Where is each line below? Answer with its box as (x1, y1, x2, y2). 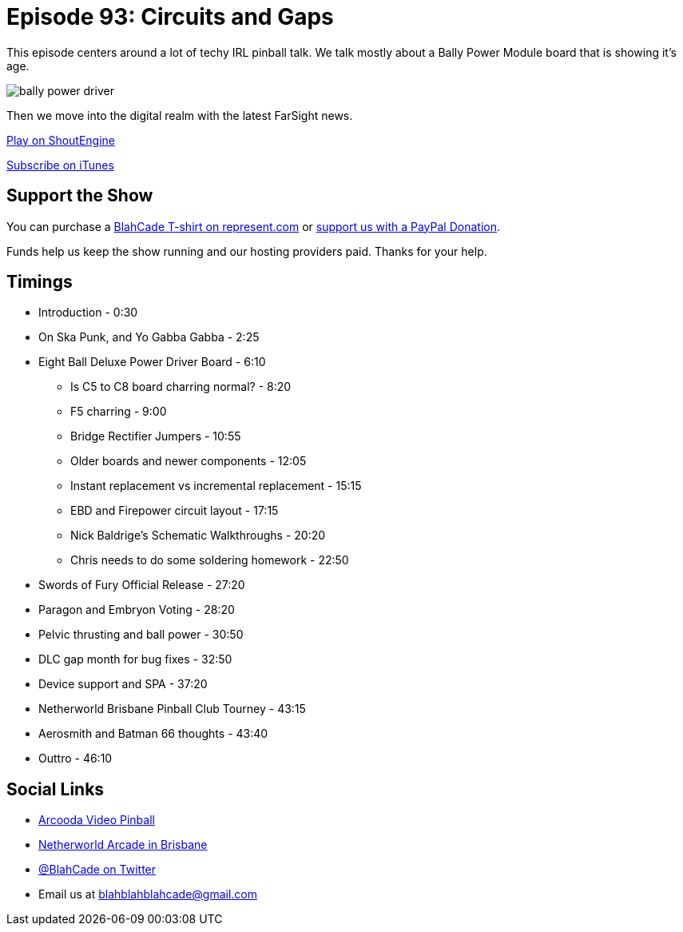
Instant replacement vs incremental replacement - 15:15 (70, 479, 362, 493)
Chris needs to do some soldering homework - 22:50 (70, 553, 349, 568)
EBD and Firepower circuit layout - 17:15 (70, 504, 279, 518)
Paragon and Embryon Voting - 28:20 (38, 603, 235, 617)
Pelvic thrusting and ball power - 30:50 (38, 627, 244, 642)
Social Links (6, 779, 105, 799)
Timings (6, 272, 73, 293)
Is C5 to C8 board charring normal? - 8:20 (70, 380, 292, 394)
